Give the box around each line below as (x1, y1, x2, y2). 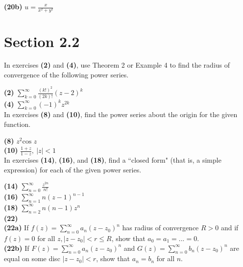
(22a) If (4, 222, 29, 233)
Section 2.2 (4, 31, 80, 51)
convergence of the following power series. (4, 69, 129, 79)
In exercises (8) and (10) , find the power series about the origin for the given (4, 109, 238, 120)
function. (4, 119, 31, 129)
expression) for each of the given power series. (4, 164, 142, 174)
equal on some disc (4, 253, 60, 264)
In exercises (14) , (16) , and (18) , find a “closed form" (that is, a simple (4, 155, 221, 165)
